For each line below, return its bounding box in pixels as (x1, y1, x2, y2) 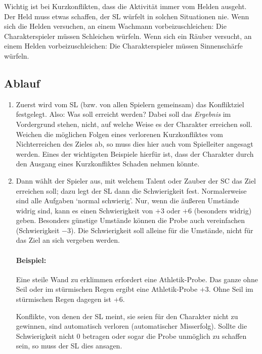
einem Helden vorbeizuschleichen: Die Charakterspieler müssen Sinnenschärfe (4, 40, 243, 51)
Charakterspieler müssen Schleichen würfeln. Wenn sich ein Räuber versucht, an (4, 30, 252, 41)
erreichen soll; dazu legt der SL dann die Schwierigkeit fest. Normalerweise (16, 185, 247, 196)
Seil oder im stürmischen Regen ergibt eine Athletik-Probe (16, 284, 198, 294)
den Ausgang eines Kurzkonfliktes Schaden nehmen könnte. (16, 158, 200, 169)
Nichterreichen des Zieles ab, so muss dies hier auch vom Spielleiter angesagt (16, 139, 253, 149)
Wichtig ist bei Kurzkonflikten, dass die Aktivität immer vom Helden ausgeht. (4, 1, 247, 11)
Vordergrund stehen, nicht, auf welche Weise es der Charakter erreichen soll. (16, 118, 252, 129)
